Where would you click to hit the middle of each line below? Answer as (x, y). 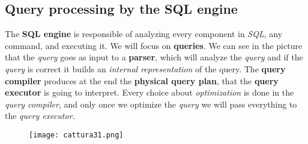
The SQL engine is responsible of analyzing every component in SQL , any (144, 34)
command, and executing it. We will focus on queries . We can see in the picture (154, 45)
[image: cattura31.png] (76, 135)
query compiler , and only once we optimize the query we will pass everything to (151, 104)
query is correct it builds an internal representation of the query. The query (145, 68)
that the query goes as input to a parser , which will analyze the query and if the (154, 57)
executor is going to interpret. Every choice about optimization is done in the (149, 92)
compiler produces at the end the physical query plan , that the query (142, 80)
